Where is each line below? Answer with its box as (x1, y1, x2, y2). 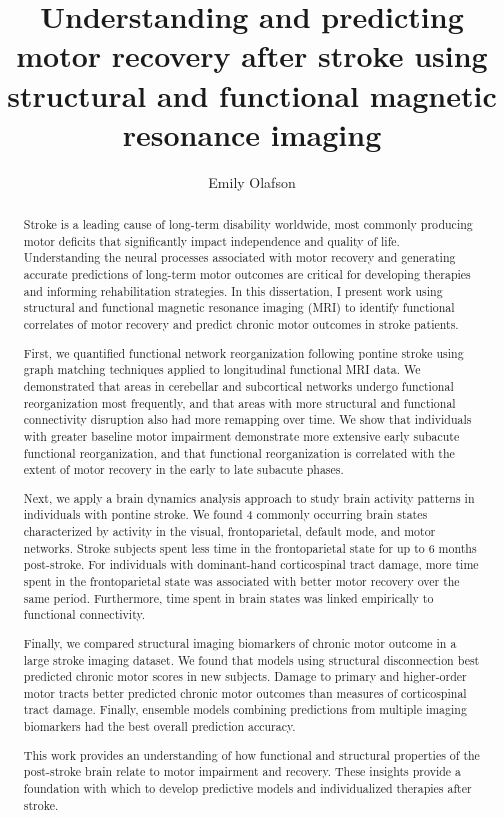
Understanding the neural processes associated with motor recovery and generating (23, 249, 456, 266)
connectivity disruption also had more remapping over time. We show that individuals (23, 411, 472, 428)
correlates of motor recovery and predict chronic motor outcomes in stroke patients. (23, 316, 459, 333)
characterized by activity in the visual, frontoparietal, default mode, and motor (23, 523, 436, 540)
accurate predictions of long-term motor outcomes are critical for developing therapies (23, 266, 471, 283)
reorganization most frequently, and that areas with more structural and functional (23, 394, 456, 411)
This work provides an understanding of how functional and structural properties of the (23, 746, 480, 763)
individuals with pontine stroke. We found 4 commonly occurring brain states (23, 506, 428, 523)
